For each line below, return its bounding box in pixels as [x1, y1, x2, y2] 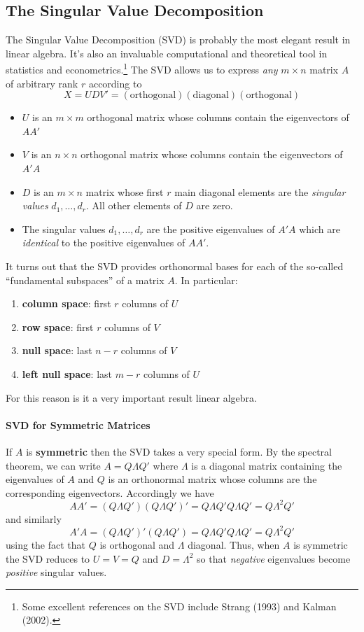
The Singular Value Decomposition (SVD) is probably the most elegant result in [6, 32, 351, 47]
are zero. [196, 198, 233, 213]
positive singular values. [6, 565, 107, 580]
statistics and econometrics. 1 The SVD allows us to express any [6, 60, 278, 77]
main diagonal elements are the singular [174, 184, 346, 199]
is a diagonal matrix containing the [191, 458, 342, 472]
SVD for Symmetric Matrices [6, 417, 150, 432]
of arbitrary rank [6, 76, 78, 90]
